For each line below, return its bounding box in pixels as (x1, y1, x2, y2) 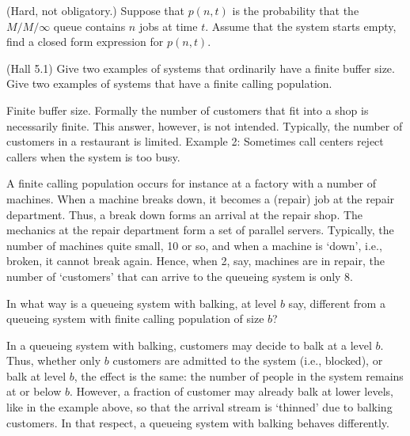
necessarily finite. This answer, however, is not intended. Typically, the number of (6, 117, 403, 134)
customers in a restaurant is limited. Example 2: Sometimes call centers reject (6, 133, 384, 150)
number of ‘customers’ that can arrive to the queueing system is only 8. (6, 267, 354, 284)
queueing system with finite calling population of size (6, 310, 264, 327)
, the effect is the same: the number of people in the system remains (74, 367, 404, 384)
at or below (6, 383, 62, 400)
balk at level (6, 367, 66, 384)
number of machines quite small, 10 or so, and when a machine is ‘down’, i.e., (6, 237, 382, 253)
